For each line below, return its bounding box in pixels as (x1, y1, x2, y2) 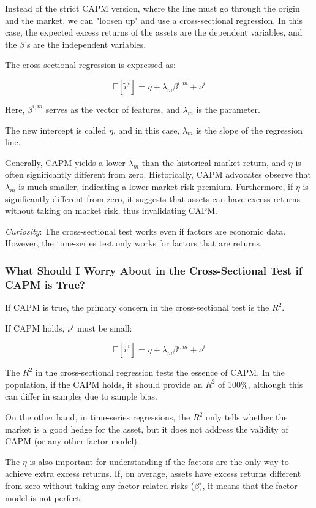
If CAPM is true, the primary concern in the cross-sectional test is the (5, 301, 269, 314)
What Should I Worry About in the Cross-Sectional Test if (5, 262, 303, 278)
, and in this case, (113, 123, 180, 136)
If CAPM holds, (5, 321, 65, 334)
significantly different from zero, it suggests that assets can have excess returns (5, 192, 300, 205)
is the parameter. (196, 102, 260, 115)
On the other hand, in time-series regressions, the (5, 411, 190, 423)
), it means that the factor (199, 479, 298, 491)
